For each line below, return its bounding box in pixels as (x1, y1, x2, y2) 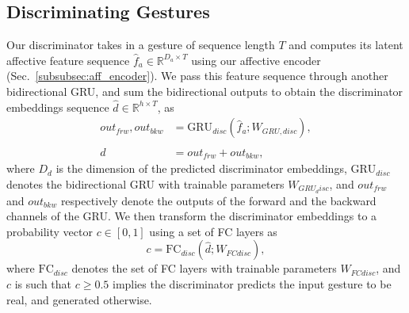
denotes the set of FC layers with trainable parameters (71, 260, 337, 277)
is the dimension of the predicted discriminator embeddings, (55, 160, 347, 177)
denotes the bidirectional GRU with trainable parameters (6, 175, 285, 192)
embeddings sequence (6, 98, 109, 115)
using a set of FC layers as (149, 223, 277, 239)
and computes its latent (289, 36, 403, 53)
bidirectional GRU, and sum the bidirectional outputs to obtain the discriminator (6, 82, 403, 99)
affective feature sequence (6, 52, 130, 68)
